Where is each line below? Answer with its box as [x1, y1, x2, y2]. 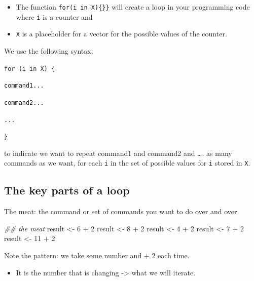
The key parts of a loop [4, 182, 130, 198]
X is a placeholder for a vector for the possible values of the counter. [16, 28, 227, 39]
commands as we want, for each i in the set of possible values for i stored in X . [4, 157, 250, 168]
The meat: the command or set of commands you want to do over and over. [4, 206, 239, 217]
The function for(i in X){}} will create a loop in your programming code [16, 2, 250, 12]
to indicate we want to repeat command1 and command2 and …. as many [4, 147, 232, 158]
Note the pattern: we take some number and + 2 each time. [4, 250, 190, 261]
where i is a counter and [16, 11, 93, 22]
